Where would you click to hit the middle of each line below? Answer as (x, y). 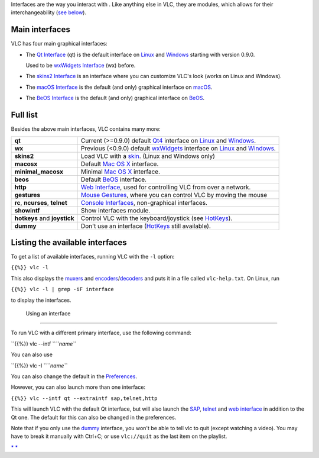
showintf (27, 210)
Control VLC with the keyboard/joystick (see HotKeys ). (157, 218)
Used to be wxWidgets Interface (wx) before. (81, 66)
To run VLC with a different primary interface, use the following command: (101, 333)
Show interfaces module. (115, 210)
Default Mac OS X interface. (120, 164)
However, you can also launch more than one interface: (78, 387)
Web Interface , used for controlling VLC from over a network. (166, 187)
